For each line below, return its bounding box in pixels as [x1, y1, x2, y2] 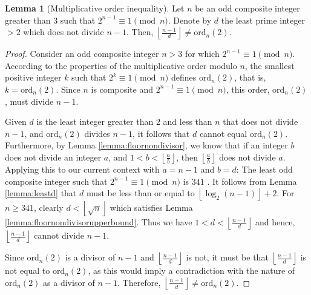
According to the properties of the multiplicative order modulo [5, 59, 237, 71]
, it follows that [133, 127, 190, 139]
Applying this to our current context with [5, 162, 160, 175]
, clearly [34, 201, 64, 213]
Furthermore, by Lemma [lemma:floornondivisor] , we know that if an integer [5, 139, 288, 151]
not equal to [5, 264, 50, 277]
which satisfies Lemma [110, 201, 193, 213]
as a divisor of [43, 276, 95, 288]
